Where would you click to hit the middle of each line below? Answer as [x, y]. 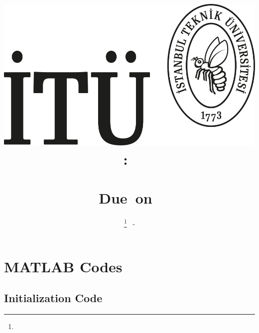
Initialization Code [53, 298]
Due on [126, 198]
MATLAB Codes [63, 266]
